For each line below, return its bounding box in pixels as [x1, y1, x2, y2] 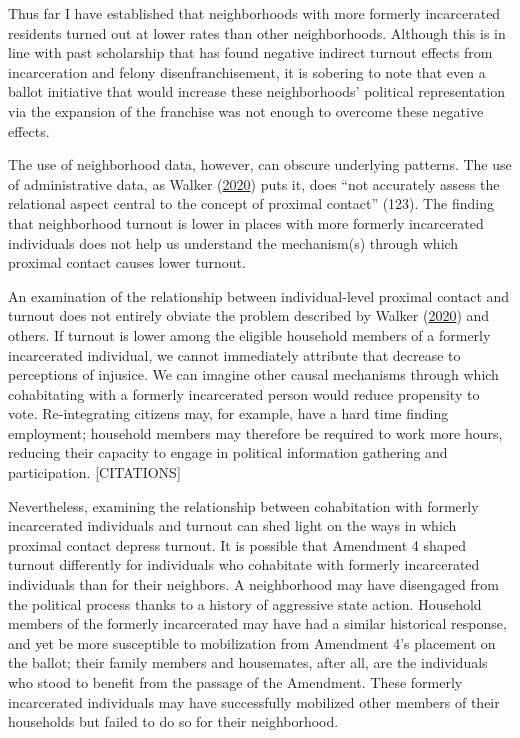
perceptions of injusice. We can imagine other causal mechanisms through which [8, 364, 499, 385]
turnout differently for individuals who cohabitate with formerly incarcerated [8, 554, 480, 575]
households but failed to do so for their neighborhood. [8, 711, 339, 732]
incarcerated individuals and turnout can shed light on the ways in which [8, 515, 457, 536]
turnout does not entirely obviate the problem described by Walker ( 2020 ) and [8, 305, 490, 326]
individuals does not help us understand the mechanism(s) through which [8, 232, 459, 253]
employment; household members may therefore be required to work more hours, [8, 422, 503, 443]
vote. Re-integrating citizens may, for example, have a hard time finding [8, 403, 449, 424]
